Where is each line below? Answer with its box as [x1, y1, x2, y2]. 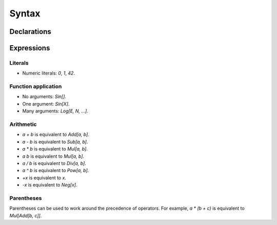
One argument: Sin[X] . [22, 101, 70, 107]
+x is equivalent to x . [22, 175, 67, 181]
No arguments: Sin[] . [22, 93, 67, 100]
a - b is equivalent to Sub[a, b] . [22, 139, 88, 145]
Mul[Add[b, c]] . [9, 212, 42, 218]
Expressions [9, 44, 50, 52]
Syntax [9, 8, 41, 19]
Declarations [9, 27, 51, 36]
